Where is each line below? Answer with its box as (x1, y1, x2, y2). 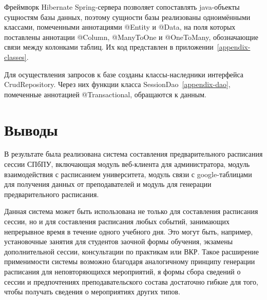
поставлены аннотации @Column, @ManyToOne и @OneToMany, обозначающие (4, 31, 258, 42)
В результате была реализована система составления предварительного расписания (4, 148, 263, 159)
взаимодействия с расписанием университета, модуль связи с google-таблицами (4, 168, 252, 179)
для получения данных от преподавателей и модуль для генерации (4, 179, 212, 189)
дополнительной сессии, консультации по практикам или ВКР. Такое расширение (4, 246, 259, 256)
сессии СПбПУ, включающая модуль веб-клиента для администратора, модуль (4, 159, 250, 169)
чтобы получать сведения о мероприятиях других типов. (4, 286, 181, 297)
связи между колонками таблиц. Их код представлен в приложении (4, 41, 214, 52)
